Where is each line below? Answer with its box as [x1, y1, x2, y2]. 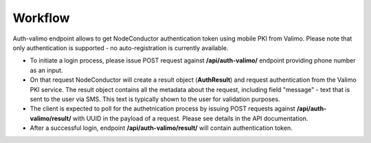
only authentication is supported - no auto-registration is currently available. [12, 43, 229, 52]
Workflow [12, 10, 70, 25]
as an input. [30, 66, 63, 74]
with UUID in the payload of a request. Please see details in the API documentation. [72, 114, 308, 122]
